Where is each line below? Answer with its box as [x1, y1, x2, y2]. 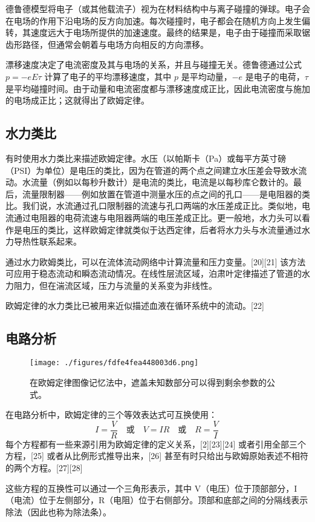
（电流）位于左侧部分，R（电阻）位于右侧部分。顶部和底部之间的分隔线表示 [5, 494, 308, 506]
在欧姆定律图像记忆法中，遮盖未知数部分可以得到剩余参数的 [30, 375, 267, 388]
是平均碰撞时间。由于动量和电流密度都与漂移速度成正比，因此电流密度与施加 [5, 82, 310, 94]
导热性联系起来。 [13, 235, 82, 248]
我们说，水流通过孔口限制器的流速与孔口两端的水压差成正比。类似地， [22, 199, 302, 212]
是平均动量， [181, 70, 232, 82]
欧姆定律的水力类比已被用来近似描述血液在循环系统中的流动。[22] [5, 299, 264, 312]
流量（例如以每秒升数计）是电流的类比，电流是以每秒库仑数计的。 [30, 176, 293, 188]
